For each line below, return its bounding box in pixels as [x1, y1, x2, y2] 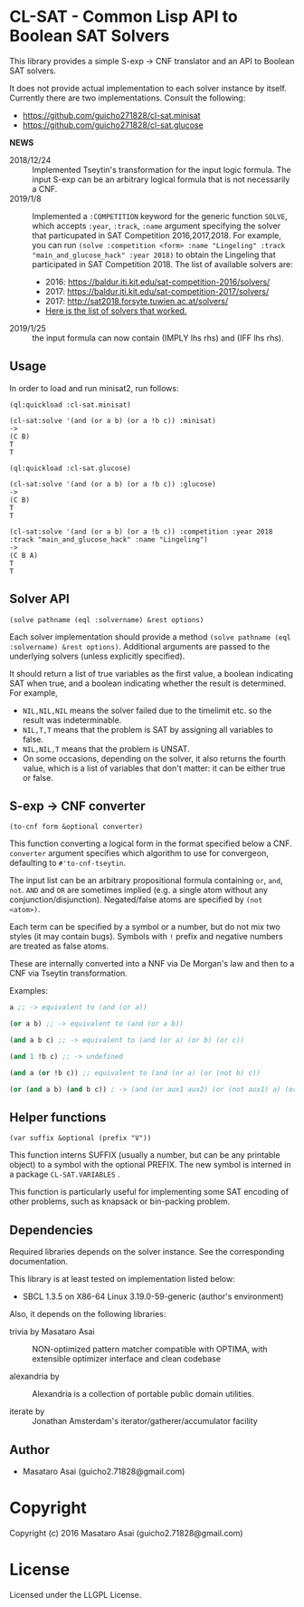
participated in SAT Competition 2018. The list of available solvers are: [32, 258, 294, 269]
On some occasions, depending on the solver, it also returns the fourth [22, 753, 287, 764]
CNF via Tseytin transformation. [9, 967, 128, 979]
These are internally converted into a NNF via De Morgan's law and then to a [9, 958, 295, 969]
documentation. [9, 1256, 69, 1267]
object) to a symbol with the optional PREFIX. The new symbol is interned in [9, 1160, 291, 1170]
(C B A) [9, 551, 39, 560]
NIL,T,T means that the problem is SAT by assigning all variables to [22, 724, 273, 735]
